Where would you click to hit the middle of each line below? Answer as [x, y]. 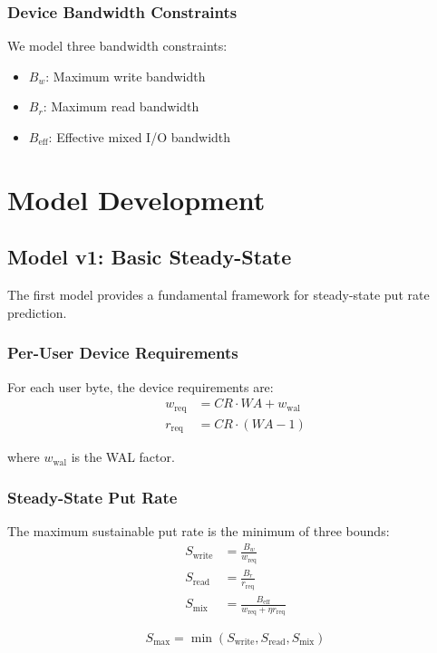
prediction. [37, 312]
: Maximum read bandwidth [121, 106]
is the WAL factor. [123, 457]
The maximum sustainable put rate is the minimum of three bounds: [199, 530]
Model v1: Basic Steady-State [150, 257]
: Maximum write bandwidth [126, 76]
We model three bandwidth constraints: [117, 46]
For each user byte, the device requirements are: [141, 386]
